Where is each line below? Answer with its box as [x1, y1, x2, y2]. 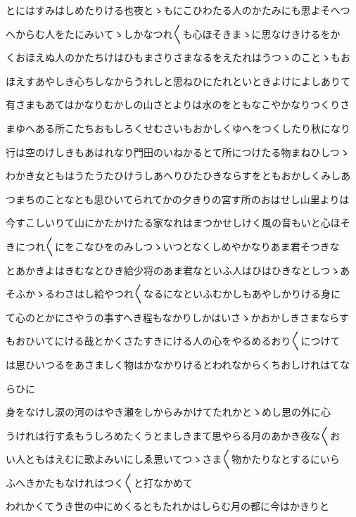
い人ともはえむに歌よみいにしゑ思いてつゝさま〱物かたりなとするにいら [6, 452, 340, 466]
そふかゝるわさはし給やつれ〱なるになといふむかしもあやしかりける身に [6, 286, 341, 301]
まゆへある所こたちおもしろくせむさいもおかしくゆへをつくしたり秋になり [6, 120, 350, 135]
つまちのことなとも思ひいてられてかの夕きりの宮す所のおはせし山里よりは [6, 191, 350, 206]
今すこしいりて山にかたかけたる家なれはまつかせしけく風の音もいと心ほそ [6, 215, 350, 230]
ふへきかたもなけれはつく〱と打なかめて [6, 475, 193, 490]
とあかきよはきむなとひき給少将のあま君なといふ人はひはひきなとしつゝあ [6, 262, 350, 277]
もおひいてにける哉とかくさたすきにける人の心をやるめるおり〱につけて [6, 333, 341, 348]
